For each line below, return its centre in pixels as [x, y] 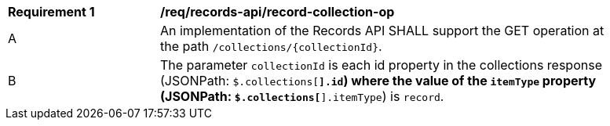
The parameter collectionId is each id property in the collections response [381, 65]
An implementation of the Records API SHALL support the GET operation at [382, 31]
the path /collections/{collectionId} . [271, 46]
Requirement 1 [51, 12]
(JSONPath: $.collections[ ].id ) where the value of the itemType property [378, 81]
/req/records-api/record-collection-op [278, 12]
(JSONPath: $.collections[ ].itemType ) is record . [302, 96]
